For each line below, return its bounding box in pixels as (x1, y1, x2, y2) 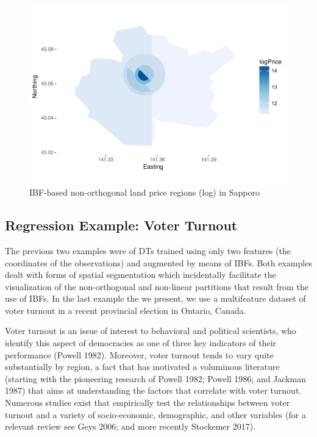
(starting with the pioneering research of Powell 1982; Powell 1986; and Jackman (5, 372, 306, 385)
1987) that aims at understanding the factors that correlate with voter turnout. (5, 384, 302, 397)
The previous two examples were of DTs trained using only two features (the (5, 244, 291, 257)
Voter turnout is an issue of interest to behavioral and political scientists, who (5, 324, 296, 337)
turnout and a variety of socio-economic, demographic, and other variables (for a (5, 408, 306, 421)
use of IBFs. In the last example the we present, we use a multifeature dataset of (5, 292, 306, 305)
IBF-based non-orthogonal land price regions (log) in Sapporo (29, 186, 260, 199)
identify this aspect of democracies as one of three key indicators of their (5, 336, 277, 349)
